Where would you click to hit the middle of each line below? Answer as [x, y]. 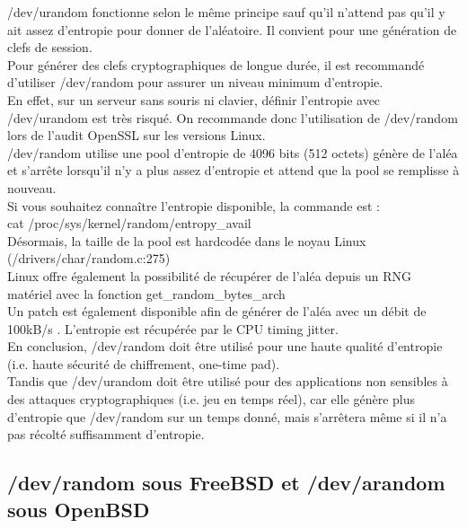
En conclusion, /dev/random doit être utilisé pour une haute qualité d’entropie [225, 346]
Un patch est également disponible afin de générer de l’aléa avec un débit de [217, 311]
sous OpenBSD [79, 509]
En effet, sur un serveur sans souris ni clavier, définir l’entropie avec [194, 99]
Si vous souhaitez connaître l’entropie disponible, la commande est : [194, 205]
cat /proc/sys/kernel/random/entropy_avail [129, 223]
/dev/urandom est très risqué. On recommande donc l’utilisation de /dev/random [233, 117]
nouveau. [32, 187]
